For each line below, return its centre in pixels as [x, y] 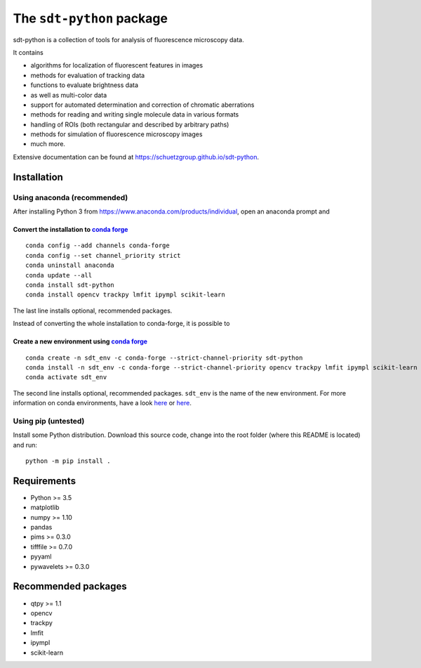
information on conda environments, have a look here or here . [102, 403]
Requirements [45, 481]
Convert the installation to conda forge [71, 229]
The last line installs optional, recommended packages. [93, 310]
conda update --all [59, 275]
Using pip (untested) [49, 421]
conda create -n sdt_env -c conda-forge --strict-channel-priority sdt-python [164, 358]
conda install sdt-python [70, 285]
